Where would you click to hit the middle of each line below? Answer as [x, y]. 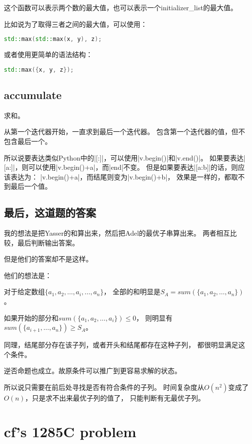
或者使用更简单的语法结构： [48, 54]
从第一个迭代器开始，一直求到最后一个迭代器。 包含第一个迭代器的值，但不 [125, 131]
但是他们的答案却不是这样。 [48, 259]
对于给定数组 [24, 292]
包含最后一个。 [28, 141]
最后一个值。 [31, 186]
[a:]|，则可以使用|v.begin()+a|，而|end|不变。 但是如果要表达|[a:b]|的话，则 [121, 167]
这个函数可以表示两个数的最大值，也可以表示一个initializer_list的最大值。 [121, 7]
